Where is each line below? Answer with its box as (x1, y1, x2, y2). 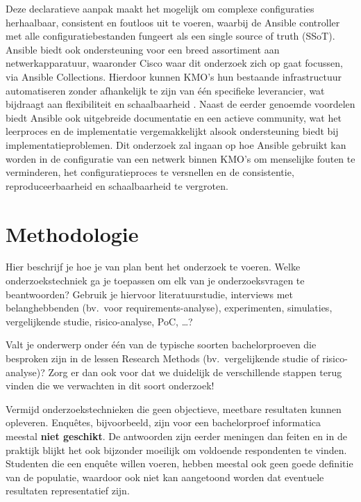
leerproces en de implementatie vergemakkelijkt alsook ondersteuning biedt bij (6, 124, 339, 138)
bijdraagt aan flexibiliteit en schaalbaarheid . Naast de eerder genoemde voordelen (6, 97, 355, 111)
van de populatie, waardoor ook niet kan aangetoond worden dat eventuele (6, 469, 324, 484)
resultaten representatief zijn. (6, 483, 130, 498)
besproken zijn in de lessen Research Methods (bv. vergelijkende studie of (6, 351, 319, 365)
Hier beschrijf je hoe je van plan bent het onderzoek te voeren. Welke (6, 259, 301, 274)
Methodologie (6, 219, 139, 248)
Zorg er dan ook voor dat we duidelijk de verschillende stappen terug (48, 364, 342, 379)
